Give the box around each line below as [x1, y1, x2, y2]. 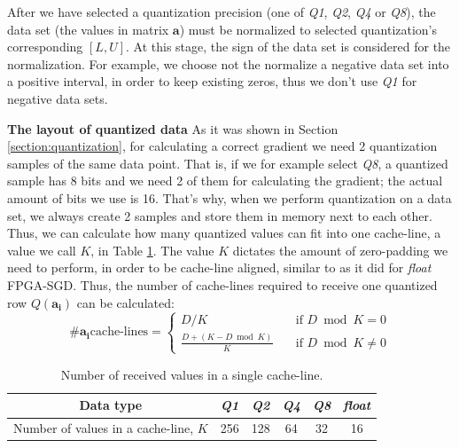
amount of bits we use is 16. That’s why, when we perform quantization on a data [7, 188, 452, 207]
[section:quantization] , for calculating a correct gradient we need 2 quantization [7, 137, 438, 155]
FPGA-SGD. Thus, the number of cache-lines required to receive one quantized [7, 275, 438, 294]
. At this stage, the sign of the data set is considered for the [126, 37, 451, 56]
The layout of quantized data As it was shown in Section [7, 119, 338, 138]
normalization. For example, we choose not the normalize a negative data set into [7, 54, 449, 73]
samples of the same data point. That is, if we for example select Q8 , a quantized [7, 153, 448, 172]
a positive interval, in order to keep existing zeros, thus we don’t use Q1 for [7, 72, 417, 90]
